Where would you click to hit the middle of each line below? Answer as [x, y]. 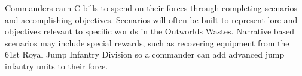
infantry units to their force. [57, 66]
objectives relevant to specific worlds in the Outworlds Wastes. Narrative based [150, 31]
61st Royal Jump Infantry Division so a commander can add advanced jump [145, 54]
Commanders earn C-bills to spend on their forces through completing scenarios [151, 8]
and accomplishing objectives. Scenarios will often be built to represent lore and [151, 19]
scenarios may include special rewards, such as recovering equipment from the [147, 42]
